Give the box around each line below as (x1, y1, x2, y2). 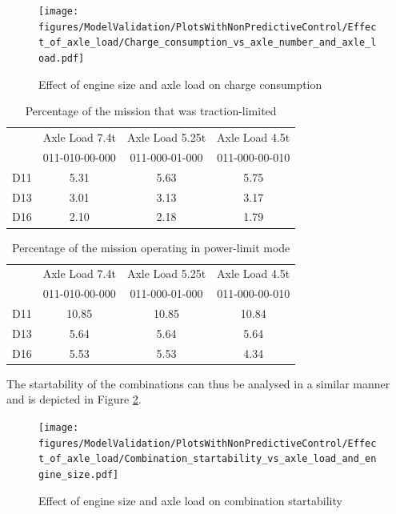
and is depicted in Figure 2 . (6, 391, 142, 408)
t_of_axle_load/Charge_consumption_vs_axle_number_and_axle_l (38, 37, 377, 49)
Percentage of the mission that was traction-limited (25, 102, 277, 119)
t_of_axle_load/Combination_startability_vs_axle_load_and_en (38, 453, 377, 465)
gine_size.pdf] (38, 469, 119, 480)
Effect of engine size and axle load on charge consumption (38, 75, 322, 92)
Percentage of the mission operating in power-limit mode (11, 239, 290, 255)
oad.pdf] (38, 52, 85, 64)
